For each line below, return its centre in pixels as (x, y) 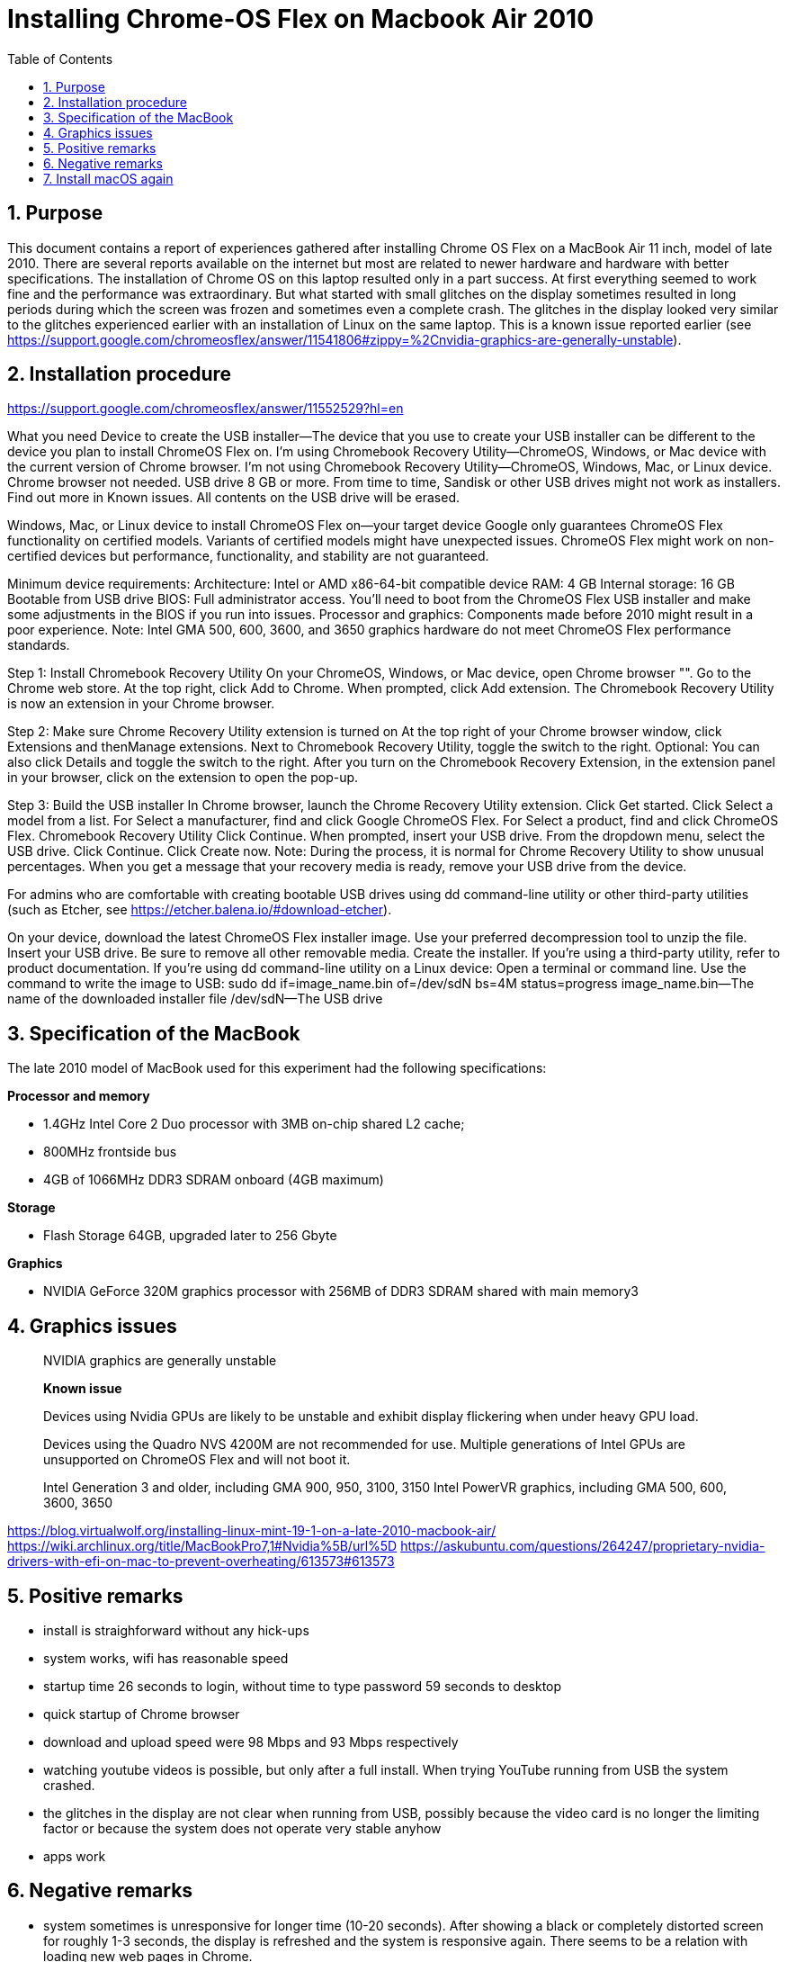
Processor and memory (79, 1096)
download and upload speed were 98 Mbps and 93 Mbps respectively (251, 1741)
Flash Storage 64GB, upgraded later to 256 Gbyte (190, 1236)
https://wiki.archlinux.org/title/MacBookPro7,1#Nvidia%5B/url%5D (202, 1546)
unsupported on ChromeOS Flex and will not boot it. (197, 1460)
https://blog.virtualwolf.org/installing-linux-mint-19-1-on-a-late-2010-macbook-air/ (252, 1531)
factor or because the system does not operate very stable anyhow (242, 1828)
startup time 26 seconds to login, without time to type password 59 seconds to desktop (303, 1686)
